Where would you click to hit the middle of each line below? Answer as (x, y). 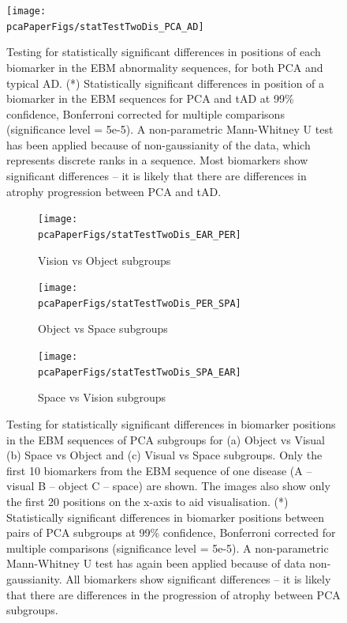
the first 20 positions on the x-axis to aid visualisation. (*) (147, 501)
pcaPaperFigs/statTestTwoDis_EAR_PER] (140, 234)
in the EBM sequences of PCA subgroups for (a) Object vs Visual (166, 439)
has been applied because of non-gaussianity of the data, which (159, 144)
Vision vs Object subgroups (104, 260)
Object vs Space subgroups (103, 328)
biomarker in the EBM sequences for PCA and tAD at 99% (150, 98)
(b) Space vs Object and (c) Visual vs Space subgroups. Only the (164, 455)
